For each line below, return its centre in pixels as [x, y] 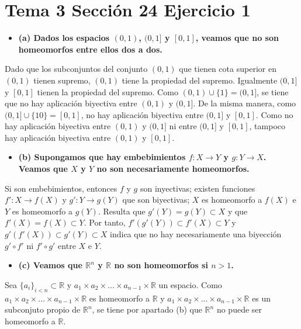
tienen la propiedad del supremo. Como [108, 91]
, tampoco [267, 126]
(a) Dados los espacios [64, 38]
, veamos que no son [237, 38]
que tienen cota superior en [228, 69]
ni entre [183, 126]
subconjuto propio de [43, 309]
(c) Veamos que [50, 265]
